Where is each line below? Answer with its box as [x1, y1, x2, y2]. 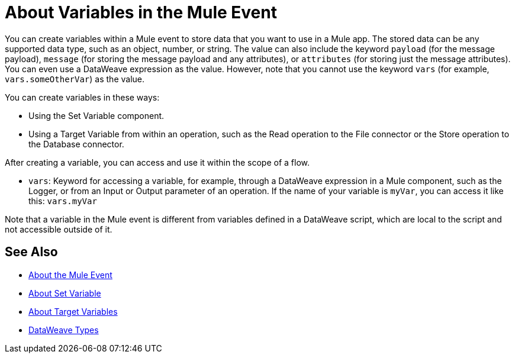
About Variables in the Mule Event [5, 2, 277, 22]
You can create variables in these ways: [5, 92, 160, 102]
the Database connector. [28, 138, 124, 149]
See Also [5, 244, 58, 260]
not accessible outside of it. [5, 224, 112, 234]
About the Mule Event [28, 269, 112, 280]
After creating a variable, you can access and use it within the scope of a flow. [5, 157, 310, 167]
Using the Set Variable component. [28, 110, 165, 121]
